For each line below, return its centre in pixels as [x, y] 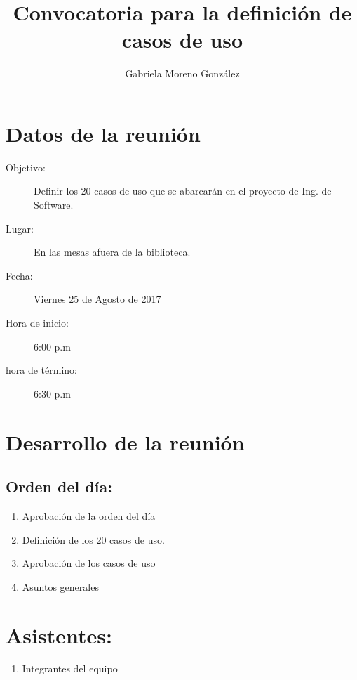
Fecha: [19, 275]
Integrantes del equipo [70, 668]
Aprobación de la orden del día [89, 515]
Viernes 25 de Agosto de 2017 [97, 299]
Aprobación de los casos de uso [89, 563]
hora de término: [41, 370]
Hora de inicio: [37, 322]
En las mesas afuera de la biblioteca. [112, 252]
